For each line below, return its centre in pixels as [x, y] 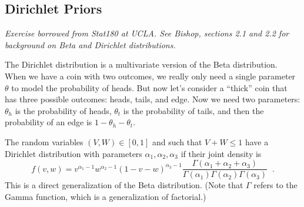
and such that [177, 141]
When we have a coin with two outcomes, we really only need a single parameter [150, 76]
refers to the [275, 185]
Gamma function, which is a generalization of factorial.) [106, 196]
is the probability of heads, [63, 110]
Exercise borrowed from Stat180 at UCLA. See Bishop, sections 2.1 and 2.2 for [147, 33]
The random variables [44, 141]
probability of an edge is [49, 122]
